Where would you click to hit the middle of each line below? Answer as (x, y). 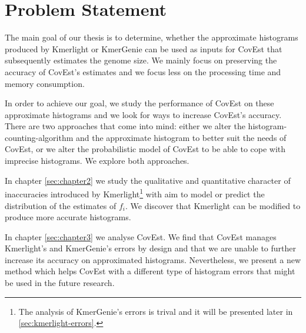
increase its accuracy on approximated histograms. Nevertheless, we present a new (153, 259)
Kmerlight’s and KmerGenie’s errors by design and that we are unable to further (151, 248)
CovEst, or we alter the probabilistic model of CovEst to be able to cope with (145, 149)
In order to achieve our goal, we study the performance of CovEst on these (139, 103)
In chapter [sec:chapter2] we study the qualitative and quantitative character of (148, 180)
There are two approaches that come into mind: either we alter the (125, 126)
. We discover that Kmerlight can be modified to (213, 205)
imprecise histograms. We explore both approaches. (97, 161)
